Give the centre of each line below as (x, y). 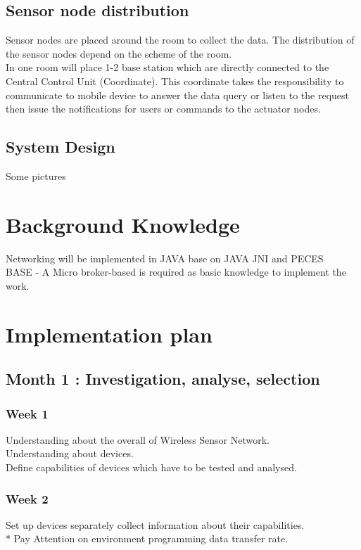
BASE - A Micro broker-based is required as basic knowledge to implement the (176, 272)
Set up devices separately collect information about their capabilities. (155, 524)
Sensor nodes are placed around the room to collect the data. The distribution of (180, 40)
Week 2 (27, 498)
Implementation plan (109, 334)
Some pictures (36, 175)
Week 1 (27, 413)
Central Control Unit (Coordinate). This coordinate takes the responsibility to (175, 81)
